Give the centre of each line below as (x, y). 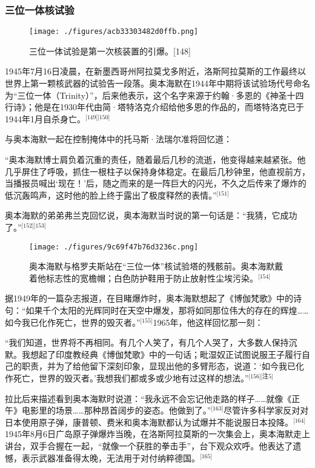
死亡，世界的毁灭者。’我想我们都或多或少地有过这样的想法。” (131, 378)
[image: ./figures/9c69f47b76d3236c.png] (114, 247)
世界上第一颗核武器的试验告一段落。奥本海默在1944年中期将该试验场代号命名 (157, 83)
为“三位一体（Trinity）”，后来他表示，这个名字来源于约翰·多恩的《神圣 (146, 95)
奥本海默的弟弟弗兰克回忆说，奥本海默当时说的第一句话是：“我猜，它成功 (151, 215)
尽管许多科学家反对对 (266, 410)
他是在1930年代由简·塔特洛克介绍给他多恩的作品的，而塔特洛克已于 (169, 107)
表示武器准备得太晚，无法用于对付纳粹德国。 (111, 457)
